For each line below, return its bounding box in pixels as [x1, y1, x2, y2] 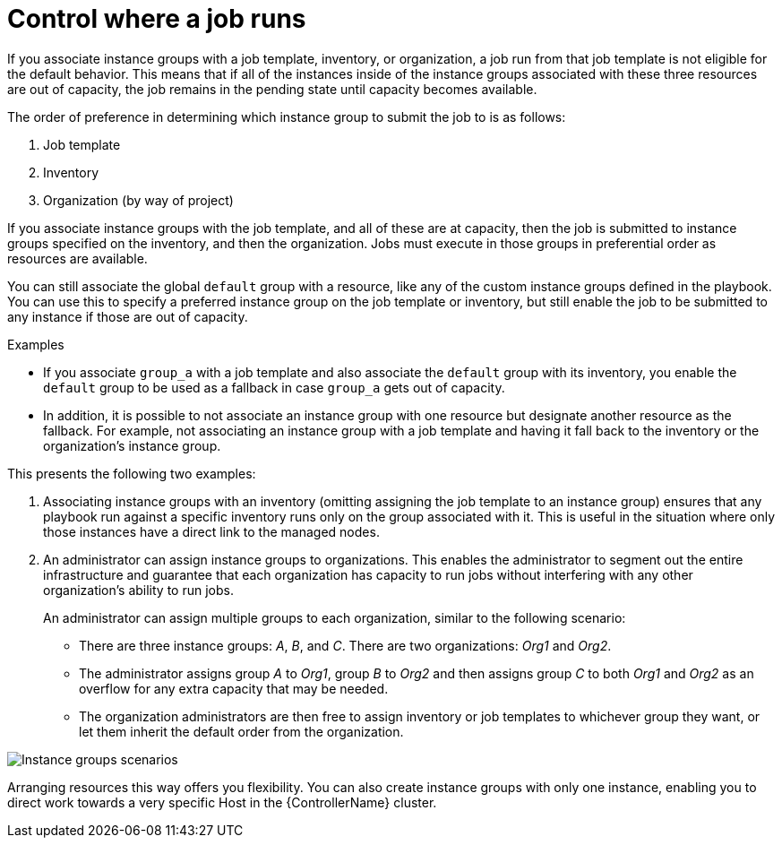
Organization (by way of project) [43, 192, 234, 208]
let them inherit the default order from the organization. [79, 723, 404, 739]
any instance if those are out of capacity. [7, 308, 248, 324]
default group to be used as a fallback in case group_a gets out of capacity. [43, 379, 505, 395]
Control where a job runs [7, 4, 306, 34]
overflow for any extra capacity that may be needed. [79, 680, 389, 696]
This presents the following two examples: [7, 465, 256, 481]
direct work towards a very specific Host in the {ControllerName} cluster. [7, 794, 437, 810]
